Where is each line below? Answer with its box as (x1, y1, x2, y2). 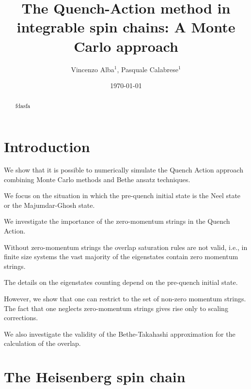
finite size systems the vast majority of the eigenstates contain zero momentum (4, 251, 238, 262)
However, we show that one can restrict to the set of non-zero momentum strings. (4, 294, 246, 304)
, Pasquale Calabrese (117, 64, 178, 74)
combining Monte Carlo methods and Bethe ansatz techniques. (4, 174, 190, 184)
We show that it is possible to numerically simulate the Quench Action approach (4, 165, 243, 175)
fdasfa (15, 102, 31, 110)
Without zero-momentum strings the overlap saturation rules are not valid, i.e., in (4, 242, 248, 252)
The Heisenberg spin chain (4, 367, 186, 387)
